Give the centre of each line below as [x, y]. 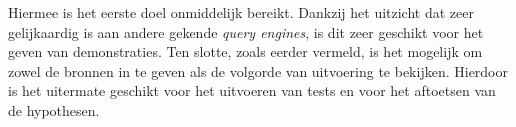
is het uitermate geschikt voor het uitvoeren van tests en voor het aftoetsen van [252, 90]
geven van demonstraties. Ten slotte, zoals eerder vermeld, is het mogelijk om [245, 51]
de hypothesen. [54, 109]
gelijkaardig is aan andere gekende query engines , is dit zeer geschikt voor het [246, 31]
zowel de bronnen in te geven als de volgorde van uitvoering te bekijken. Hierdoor [258, 70]
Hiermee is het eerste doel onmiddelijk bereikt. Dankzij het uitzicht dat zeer [241, 12]
